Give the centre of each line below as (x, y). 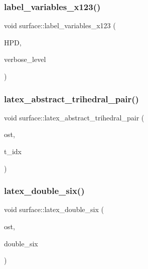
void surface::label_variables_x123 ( (60, 25)
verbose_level (25, 59)
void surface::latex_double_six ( (54, 209)
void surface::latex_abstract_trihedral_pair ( (74, 117)
